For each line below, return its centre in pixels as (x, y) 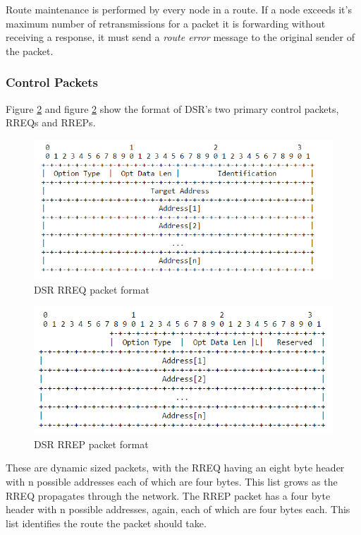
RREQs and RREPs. (51, 122)
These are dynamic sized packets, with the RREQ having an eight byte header (175, 468)
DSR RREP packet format (91, 444)
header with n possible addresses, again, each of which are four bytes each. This (178, 509)
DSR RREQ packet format (92, 289)
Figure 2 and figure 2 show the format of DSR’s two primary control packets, (172, 108)
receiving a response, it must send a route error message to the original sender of (180, 37)
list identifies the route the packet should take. (106, 523)
